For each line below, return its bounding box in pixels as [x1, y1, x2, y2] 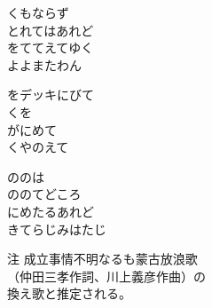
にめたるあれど [7, 201, 94, 220]
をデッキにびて [7, 85, 94, 104]
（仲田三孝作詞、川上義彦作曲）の [7, 266, 206, 285]
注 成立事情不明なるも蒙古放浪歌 [7, 249, 198, 268]
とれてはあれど [7, 20, 94, 39]
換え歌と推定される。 [7, 284, 131, 303]
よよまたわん [7, 55, 82, 74]
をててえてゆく [7, 38, 94, 57]
